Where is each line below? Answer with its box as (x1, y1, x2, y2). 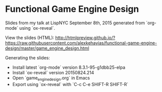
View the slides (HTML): (5, 35, 54, 41)
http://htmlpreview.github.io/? (55, 35, 115, 41)
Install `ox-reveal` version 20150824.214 (12, 69, 94, 75)
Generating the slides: (5, 54, 51, 60)
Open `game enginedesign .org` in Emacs (12, 75, 90, 82)
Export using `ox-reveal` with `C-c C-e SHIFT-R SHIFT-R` (12, 81, 129, 87)
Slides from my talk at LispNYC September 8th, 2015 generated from (5, 20, 145, 26)
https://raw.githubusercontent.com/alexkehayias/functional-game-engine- (5, 40, 157, 46)
